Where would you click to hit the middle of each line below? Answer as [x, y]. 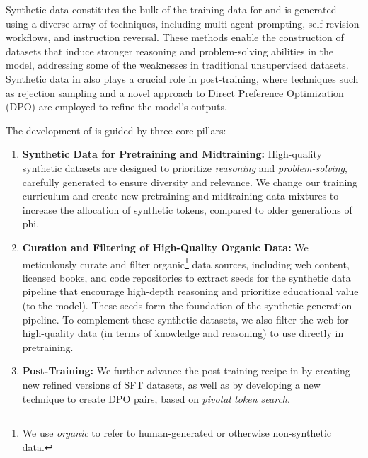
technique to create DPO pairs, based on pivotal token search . [156, 398]
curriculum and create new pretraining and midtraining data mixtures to [180, 196]
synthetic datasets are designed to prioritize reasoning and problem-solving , [185, 167]
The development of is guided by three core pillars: [116, 130]
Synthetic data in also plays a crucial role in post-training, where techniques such [182, 78]
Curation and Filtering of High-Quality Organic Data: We [165, 247]
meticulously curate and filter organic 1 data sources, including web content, [186, 263]
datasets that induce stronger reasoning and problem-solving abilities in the [170, 51]
